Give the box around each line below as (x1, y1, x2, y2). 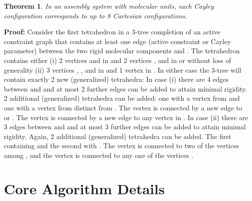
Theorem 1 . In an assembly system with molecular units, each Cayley (4, 1, 214, 11)
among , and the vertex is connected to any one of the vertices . (4, 150, 193, 160)
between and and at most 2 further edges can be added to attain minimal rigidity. (4, 83, 247, 93)
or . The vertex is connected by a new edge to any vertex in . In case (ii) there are (4, 112, 248, 122)
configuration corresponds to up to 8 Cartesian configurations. (4, 10, 188, 20)
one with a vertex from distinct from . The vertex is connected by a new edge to (4, 102, 242, 112)
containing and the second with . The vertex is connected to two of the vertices (4, 140, 239, 151)
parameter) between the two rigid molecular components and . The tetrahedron (4, 46, 240, 56)
